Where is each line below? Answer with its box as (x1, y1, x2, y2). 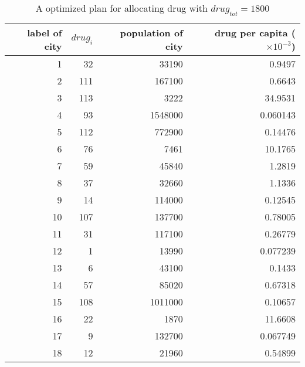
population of (120, 26, 183, 40)
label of (27, 26, 62, 40)
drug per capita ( (214, 26, 296, 40)
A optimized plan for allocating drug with (35, 1, 208, 15)
